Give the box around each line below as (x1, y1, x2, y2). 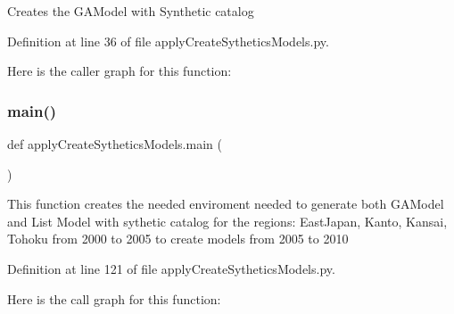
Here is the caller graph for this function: (7, 62, 232, 80)
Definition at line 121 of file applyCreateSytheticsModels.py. (7, 259, 335, 277)
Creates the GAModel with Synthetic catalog (7, 2, 254, 20)
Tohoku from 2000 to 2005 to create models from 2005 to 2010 (7, 229, 349, 248)
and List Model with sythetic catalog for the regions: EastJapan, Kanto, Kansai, (7, 211, 448, 230)
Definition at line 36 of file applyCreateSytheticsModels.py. (7, 31, 329, 50)
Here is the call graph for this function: (7, 289, 221, 308)
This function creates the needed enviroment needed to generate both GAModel (7, 194, 444, 213)
